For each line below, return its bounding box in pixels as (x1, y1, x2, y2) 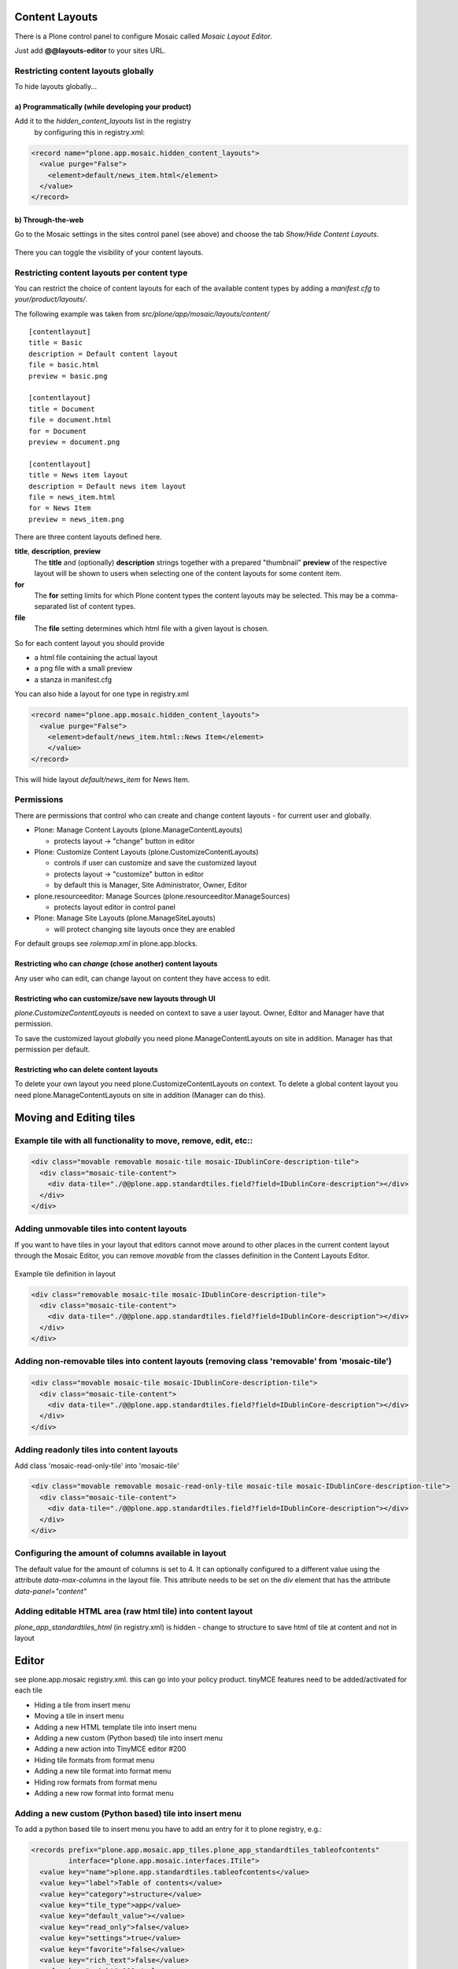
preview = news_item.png (28, 514, 124, 524)
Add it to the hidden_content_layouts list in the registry (14, 117, 192, 126)
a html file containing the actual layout (34, 653, 158, 662)
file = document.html (28, 416, 112, 425)
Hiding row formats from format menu (34, 1777, 157, 1787)
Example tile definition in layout (14, 1269, 116, 1278)
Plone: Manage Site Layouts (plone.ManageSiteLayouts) (34, 914, 216, 923)
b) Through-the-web (14, 215, 84, 224)
